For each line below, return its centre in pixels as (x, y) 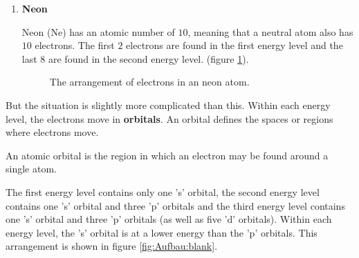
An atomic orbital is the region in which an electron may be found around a (167, 155)
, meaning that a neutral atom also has (270, 31)
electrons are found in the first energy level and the (234, 45)
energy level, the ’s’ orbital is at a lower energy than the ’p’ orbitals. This (162, 232)
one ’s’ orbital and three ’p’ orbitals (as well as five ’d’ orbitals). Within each (169, 219)
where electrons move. (52, 132)
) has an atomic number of (119, 31)
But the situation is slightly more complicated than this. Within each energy (168, 105)
